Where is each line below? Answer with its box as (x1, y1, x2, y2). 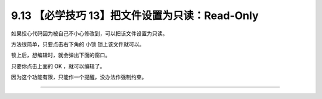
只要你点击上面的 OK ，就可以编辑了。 (11, 63, 106, 70)
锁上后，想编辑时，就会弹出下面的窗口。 (11, 51, 110, 59)
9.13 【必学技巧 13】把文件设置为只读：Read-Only (11, 9, 259, 22)
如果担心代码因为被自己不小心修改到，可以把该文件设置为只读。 (11, 30, 168, 37)
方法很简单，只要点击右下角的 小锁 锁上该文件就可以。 (11, 41, 145, 48)
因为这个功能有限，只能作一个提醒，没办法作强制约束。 (11, 73, 147, 81)
